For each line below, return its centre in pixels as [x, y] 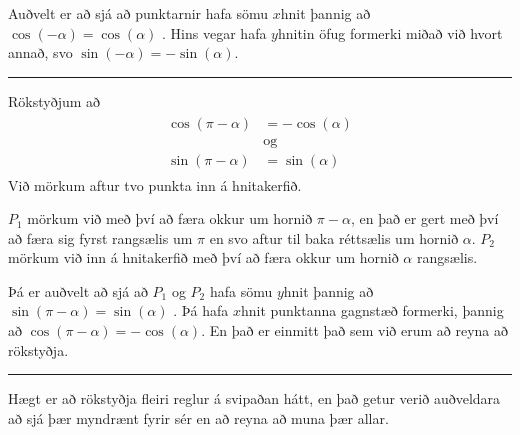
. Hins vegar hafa [214, 32]
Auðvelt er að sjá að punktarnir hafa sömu [138, 13]
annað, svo [40, 52]
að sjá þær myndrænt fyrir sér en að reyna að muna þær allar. [198, 417]
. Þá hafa [201, 310]
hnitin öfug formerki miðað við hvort [390, 32]
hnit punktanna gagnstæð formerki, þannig [372, 310]
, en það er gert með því [424, 218]
